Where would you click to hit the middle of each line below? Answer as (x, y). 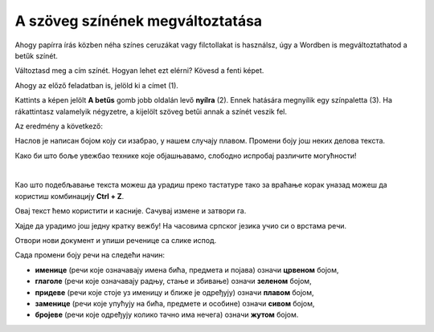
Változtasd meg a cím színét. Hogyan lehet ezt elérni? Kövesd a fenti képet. (139, 71)
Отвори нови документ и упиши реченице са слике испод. (116, 241)
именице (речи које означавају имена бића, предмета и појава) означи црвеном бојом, (187, 269)
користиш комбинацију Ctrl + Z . (70, 196)
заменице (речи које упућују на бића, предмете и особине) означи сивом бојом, (175, 303)
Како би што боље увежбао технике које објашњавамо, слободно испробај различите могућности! (186, 156)
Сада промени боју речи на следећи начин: (90, 255)
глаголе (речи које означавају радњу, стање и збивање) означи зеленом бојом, (174, 281)
